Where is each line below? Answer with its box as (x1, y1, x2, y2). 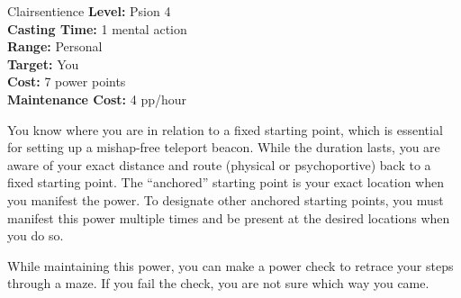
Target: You (7, 54, 79, 73)
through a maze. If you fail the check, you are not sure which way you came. (7, 274, 429, 293)
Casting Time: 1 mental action (7, 19, 187, 38)
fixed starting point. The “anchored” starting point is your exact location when (7, 173, 444, 192)
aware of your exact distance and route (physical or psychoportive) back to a (7, 155, 431, 174)
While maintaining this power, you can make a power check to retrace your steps (7, 256, 454, 275)
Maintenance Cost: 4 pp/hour (7, 89, 187, 108)
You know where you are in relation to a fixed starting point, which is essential (7, 120, 443, 139)
